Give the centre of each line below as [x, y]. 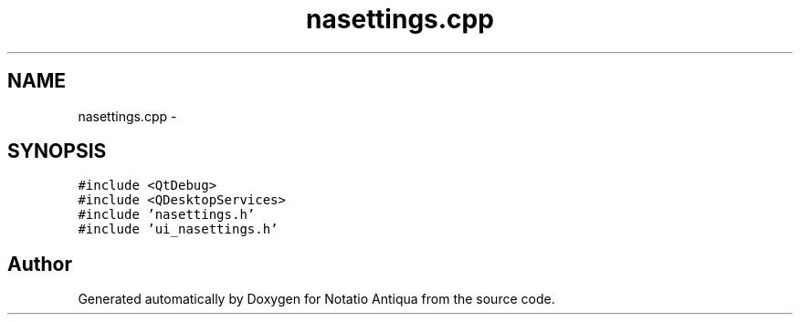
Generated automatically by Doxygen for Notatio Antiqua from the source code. [316, 299]
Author [40, 264]
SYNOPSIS [57, 151]
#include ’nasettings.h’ [167, 215]
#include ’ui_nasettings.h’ [178, 229]
